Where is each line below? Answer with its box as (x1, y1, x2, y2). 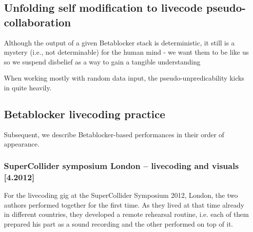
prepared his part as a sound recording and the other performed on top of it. (4, 218, 233, 229)
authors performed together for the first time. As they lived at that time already (4, 199, 244, 210)
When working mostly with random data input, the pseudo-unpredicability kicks (4, 73, 245, 83)
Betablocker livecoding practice (4, 106, 165, 121)
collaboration (4, 14, 71, 29)
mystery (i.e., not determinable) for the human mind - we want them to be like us (4, 47, 249, 57)
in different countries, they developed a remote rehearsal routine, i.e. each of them (4, 209, 249, 219)
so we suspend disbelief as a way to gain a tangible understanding (4, 56, 201, 66)
